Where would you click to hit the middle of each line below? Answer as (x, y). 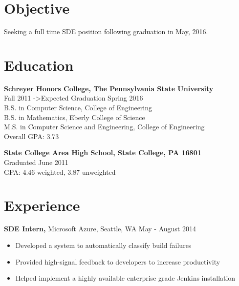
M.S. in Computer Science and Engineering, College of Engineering (104, 127)
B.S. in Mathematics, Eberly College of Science (75, 117)
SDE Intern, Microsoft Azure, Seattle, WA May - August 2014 (100, 229)
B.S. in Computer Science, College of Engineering (78, 108)
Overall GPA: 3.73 (32, 136)
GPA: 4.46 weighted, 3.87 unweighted (60, 172)
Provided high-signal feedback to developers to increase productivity (118, 261)
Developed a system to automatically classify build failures (103, 245)
